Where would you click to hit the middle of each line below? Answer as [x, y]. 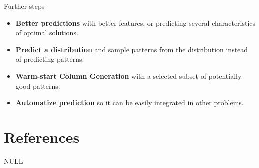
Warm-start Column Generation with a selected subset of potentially [129, 76]
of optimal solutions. [47, 33]
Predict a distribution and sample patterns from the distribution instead [132, 49]
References [42, 137]
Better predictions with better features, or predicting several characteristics [135, 23]
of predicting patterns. [50, 59]
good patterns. [38, 86]
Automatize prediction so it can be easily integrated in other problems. [129, 103]
